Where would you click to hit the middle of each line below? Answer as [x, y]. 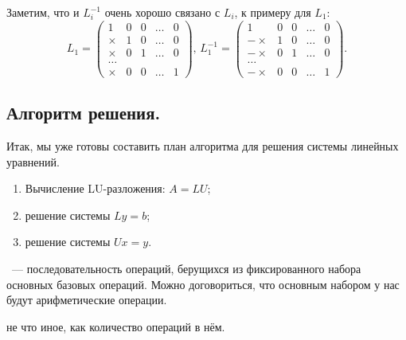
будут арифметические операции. [87, 300]
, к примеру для [273, 12]
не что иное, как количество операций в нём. [116, 326]
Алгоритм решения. [84, 113]
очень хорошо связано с [162, 12]
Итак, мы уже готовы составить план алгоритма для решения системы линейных [203, 146]
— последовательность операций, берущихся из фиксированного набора [186, 268]
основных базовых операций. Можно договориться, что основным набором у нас [203, 284]
